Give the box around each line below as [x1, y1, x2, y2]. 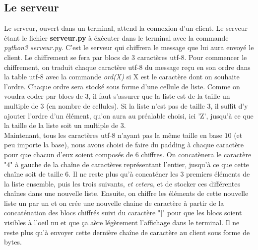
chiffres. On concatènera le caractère [141, 149, 252, 159]
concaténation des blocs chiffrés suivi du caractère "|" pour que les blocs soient [4, 207, 242, 218]
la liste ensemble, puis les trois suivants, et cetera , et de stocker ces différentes [4, 178, 240, 188]
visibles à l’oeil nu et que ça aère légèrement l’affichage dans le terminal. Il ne [4, 217, 240, 228]
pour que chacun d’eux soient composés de [4, 149, 133, 159]
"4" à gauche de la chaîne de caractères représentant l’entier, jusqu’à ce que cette [4, 159, 249, 169]
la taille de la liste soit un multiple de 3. [4, 120, 126, 130]
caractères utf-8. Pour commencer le [137, 52, 247, 62]
